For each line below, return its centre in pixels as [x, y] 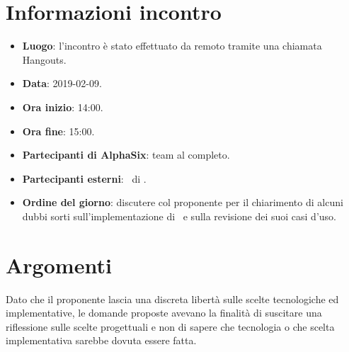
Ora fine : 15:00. [58, 131]
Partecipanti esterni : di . [84, 178]
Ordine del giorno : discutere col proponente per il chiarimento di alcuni [183, 202]
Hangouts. [44, 59]
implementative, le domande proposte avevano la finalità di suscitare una [164, 313]
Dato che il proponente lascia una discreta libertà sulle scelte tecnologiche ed [172, 299]
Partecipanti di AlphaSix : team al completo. [126, 155]
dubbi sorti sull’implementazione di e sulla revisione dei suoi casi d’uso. [179, 216]
